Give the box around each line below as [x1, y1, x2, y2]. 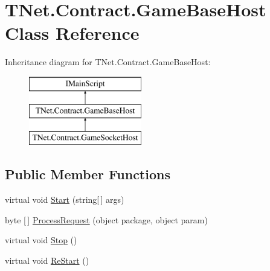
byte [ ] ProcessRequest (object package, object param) [5, 213, 208, 226]
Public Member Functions [5, 165, 170, 183]
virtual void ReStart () [5, 253, 89, 266]
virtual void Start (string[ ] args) [5, 193, 124, 206]
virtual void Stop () [5, 234, 77, 246]
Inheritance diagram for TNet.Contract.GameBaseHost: [5, 56, 211, 68]
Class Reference [5, 21, 140, 45]
